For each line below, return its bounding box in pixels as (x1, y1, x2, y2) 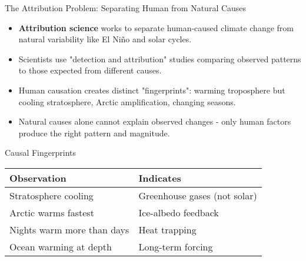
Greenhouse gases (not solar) (138, 188, 257, 202)
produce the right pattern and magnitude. (18, 126, 170, 139)
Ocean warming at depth (9, 239, 112, 253)
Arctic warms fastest (9, 205, 94, 219)
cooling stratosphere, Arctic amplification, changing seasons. (18, 95, 236, 108)
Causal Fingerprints (5, 146, 76, 159)
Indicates (138, 170, 181, 185)
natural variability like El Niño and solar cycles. (18, 33, 192, 45)
